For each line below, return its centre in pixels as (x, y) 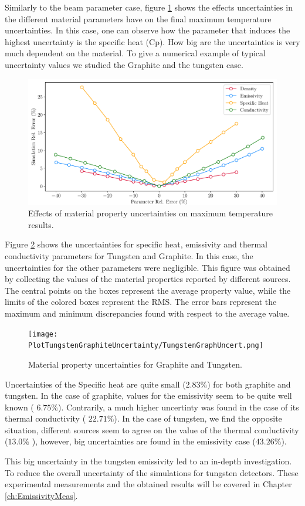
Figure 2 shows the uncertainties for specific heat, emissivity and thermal (136, 244)
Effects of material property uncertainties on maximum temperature (151, 213)
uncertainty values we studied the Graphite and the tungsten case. (124, 64)
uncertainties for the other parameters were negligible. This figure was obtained (148, 267)
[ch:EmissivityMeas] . (41, 495)
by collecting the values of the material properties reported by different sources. (148, 279)
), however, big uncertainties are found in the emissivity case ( (144, 441)
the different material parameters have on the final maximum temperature (138, 18)
